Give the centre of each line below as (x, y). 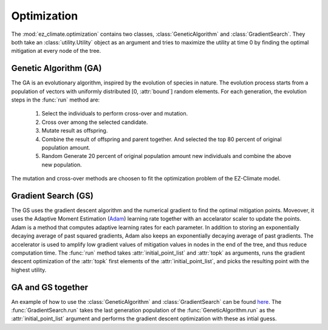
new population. (62, 165)
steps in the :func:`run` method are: (56, 100)
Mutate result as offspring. (75, 131)
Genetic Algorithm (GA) (56, 68)
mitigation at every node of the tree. (56, 51)
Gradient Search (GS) (52, 195)
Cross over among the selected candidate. (95, 122)
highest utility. (29, 270)
